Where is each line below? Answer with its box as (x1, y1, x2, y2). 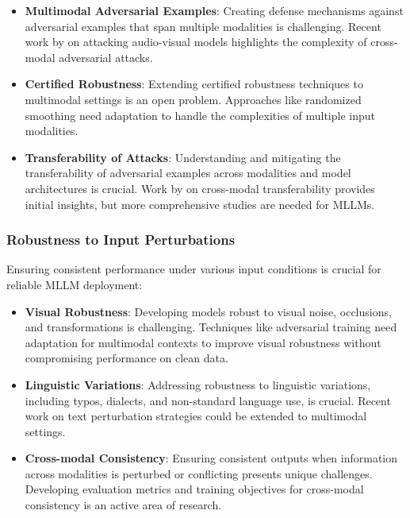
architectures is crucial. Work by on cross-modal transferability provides (25, 180, 375, 196)
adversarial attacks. (59, 48, 153, 65)
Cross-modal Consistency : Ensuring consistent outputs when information (25, 450, 398, 466)
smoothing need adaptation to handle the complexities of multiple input (25, 106, 375, 123)
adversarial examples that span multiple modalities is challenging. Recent (25, 17, 381, 34)
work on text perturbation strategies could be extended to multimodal (25, 408, 367, 424)
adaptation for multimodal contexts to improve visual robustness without (25, 334, 381, 350)
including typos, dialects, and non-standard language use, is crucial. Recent (25, 392, 391, 408)
